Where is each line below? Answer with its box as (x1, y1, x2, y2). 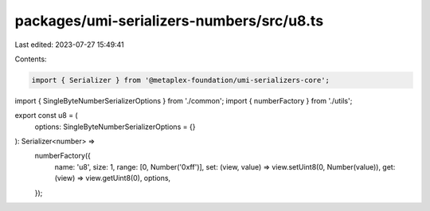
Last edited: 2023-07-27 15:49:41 (14, 40, 125, 49)
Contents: (14, 54, 47, 64)
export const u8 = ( (14, 111, 79, 120)
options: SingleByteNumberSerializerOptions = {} (34, 122, 196, 131)
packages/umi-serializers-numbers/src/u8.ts (14, 12, 324, 29)
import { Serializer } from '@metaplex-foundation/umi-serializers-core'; (31, 76, 330, 84)
